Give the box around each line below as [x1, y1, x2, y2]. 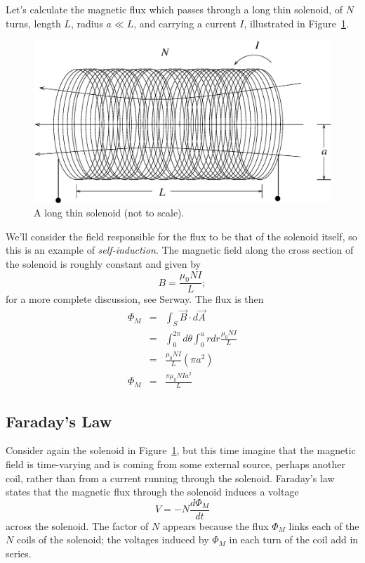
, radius [70, 15, 103, 30]
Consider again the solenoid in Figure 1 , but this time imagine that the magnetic [6, 443, 356, 458]
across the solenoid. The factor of [6, 518, 149, 533]
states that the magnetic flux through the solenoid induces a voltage [6, 484, 299, 499]
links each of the [288, 518, 359, 533]
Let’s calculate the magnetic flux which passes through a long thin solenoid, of [6, 2, 343, 16]
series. [6, 545, 32, 560]
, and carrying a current [133, 15, 237, 30]
